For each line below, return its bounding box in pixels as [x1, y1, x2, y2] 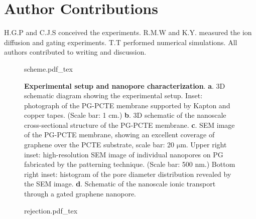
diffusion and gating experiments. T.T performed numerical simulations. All [4, 37, 237, 47]
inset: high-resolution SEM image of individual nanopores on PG [24, 149, 223, 159]
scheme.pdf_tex [24, 63, 73, 74]
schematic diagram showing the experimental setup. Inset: [24, 90, 203, 101]
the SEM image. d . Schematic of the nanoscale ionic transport [24, 178, 216, 189]
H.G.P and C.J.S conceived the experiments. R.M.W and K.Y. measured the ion [4, 27, 252, 38]
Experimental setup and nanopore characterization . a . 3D [24, 80, 225, 91]
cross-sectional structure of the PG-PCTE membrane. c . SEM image [24, 119, 235, 130]
